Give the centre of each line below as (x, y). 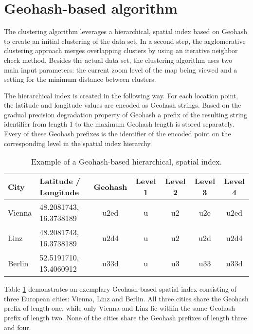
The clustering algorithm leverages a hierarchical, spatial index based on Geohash (126, 31)
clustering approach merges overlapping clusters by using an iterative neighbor (121, 50)
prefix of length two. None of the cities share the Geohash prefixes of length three (126, 318)
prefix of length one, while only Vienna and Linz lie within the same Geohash (119, 308)
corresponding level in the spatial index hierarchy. (78, 143)
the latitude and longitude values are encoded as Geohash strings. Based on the (123, 105)
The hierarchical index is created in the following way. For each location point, (121, 95)
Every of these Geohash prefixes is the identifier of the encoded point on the (117, 134)
